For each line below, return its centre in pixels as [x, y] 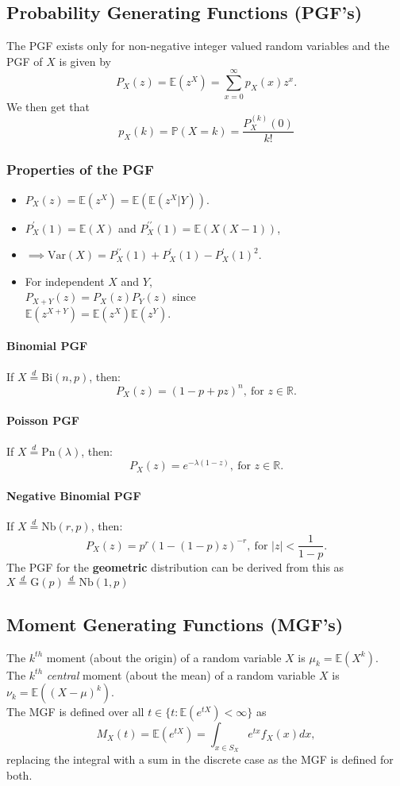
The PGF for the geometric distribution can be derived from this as [175, 566]
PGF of [25, 61]
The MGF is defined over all [75, 712]
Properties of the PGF [80, 170]
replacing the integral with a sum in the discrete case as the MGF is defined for [200, 759]
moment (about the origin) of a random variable [164, 657]
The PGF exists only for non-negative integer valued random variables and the [198, 46]
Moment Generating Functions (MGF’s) [175, 624]
